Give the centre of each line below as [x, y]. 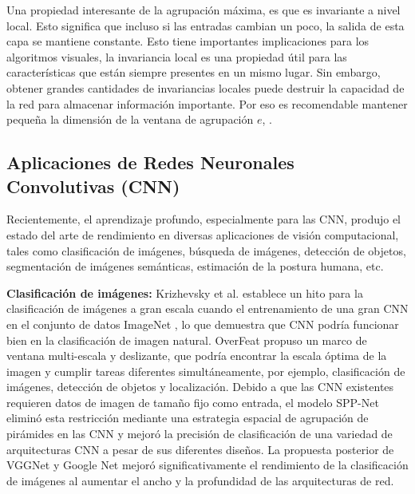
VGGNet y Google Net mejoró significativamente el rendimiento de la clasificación [207, 465]
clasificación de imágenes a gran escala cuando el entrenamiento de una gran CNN [207, 308]
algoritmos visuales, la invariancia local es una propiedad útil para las [177, 56]
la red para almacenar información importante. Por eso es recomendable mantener [207, 103]
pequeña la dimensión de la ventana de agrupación [130, 119]
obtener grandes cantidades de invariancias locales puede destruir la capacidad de [206, 87]
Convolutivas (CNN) [93, 186]
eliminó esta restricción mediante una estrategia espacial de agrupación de [188, 418]
